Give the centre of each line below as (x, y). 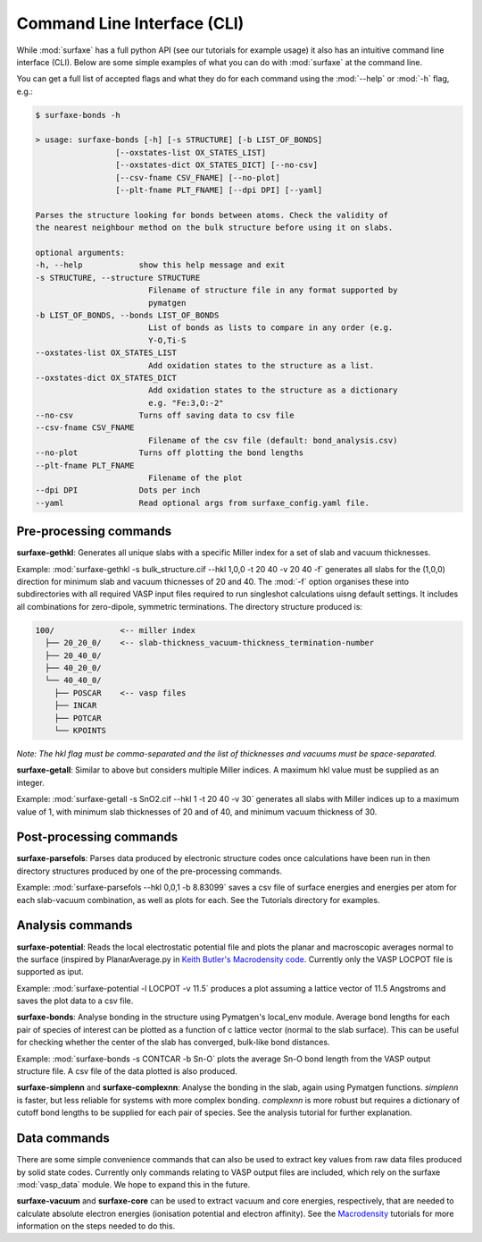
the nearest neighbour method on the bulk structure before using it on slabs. (214, 228)
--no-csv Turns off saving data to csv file (165, 415)
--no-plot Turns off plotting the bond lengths (170, 453)
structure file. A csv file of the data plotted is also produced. (127, 1071)
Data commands (63, 1139)
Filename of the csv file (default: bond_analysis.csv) (273, 440)
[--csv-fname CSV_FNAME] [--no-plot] (197, 177)
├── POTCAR (78, 718)
